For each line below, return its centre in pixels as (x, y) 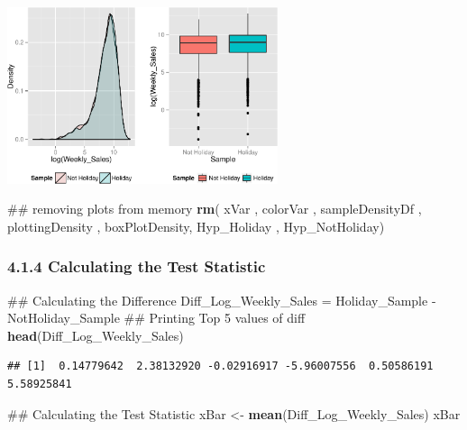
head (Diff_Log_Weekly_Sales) (96, 335)
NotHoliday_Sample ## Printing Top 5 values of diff (156, 318)
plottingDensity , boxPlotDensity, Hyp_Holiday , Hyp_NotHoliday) (196, 226)
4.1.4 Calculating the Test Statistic (137, 266)
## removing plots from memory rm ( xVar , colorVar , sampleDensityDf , (215, 209)
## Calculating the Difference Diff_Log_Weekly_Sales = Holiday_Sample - (222, 300)
